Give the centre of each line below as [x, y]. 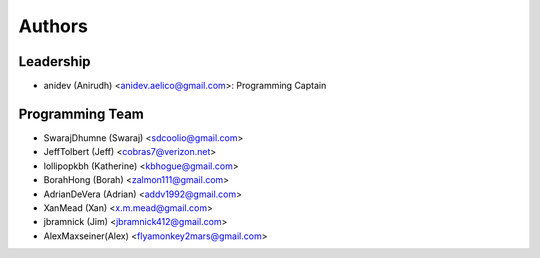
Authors [53, 26]
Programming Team [81, 113]
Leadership [54, 61]
